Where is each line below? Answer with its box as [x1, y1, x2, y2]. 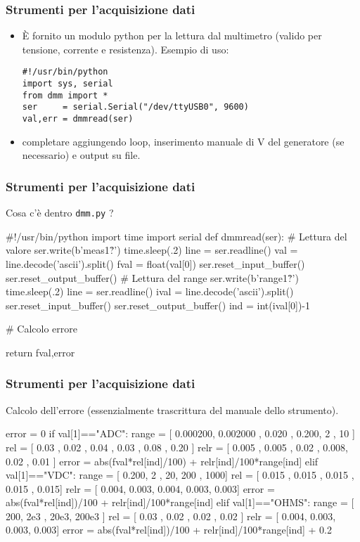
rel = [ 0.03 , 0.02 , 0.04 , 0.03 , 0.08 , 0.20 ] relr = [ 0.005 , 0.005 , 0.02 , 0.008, [6, 439, 348, 454]
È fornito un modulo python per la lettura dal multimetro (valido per [22, 28, 322, 43]
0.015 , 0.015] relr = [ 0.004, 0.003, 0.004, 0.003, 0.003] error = [6, 481, 275, 496]
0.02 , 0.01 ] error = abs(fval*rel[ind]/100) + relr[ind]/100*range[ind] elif [6, 453, 319, 468]
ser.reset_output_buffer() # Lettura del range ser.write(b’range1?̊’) [6, 270, 299, 285]
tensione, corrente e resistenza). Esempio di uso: [22, 41, 229, 56]
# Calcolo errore [6, 321, 77, 336]
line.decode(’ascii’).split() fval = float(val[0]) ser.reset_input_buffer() [6, 256, 305, 271]
